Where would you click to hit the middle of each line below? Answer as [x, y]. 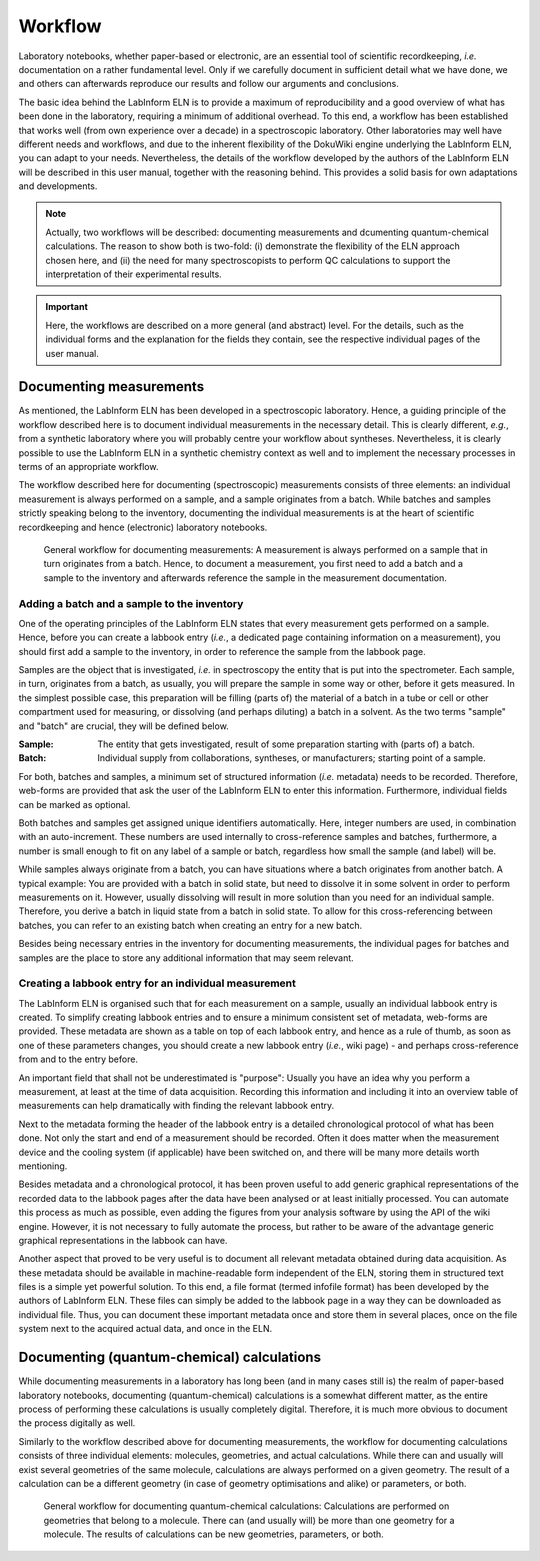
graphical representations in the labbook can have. [123, 1240]
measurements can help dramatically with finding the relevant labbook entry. [176, 1106]
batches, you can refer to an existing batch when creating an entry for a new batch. [190, 925]
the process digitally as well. [77, 1423]
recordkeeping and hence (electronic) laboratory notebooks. [143, 527]
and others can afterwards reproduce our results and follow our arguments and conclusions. [209, 84]
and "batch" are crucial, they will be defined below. [123, 726]
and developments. [58, 186]
